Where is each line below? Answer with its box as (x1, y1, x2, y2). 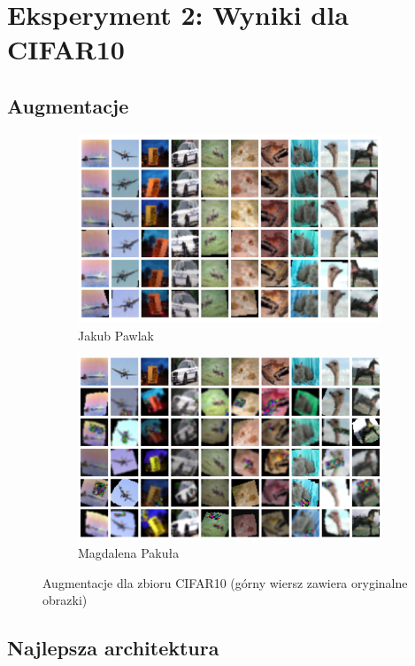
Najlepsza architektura (7, 634, 219, 662)
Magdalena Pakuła (78, 544, 180, 562)
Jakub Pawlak (78, 325, 154, 344)
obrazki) (42, 591, 88, 609)
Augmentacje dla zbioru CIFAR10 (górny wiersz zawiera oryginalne (42, 573, 408, 592)
